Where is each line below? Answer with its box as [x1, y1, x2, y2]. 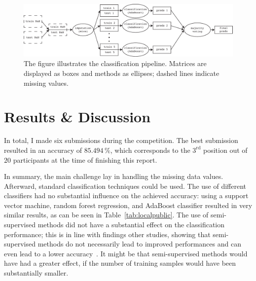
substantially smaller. [4, 268, 69, 278]
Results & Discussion [4, 106, 151, 127]
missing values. [24, 77, 69, 88]
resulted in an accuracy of [4, 144, 82, 155]
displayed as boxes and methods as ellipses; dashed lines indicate [24, 68, 219, 78]
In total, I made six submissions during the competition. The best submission [4, 135, 238, 145]
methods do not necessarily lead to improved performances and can [37, 239, 241, 249]
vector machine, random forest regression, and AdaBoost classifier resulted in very [4, 200, 253, 210]
